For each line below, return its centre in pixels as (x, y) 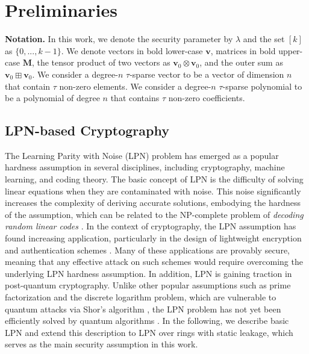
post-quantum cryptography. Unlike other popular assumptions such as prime (148, 285)
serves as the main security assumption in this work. (101, 344)
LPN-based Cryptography (87, 130)
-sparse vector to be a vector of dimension (207, 74)
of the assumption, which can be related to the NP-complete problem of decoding (154, 214)
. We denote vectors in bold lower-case (132, 50)
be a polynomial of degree (52, 98)
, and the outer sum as (241, 62)
